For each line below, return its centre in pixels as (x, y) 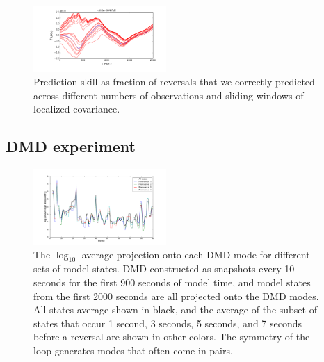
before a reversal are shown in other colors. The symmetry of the (172, 337)
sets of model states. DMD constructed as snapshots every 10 (164, 269)
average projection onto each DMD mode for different (196, 254)
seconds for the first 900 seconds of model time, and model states (172, 282)
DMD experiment (71, 146)
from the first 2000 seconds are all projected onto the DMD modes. (176, 296)
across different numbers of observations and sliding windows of (169, 95)
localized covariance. (77, 109)
